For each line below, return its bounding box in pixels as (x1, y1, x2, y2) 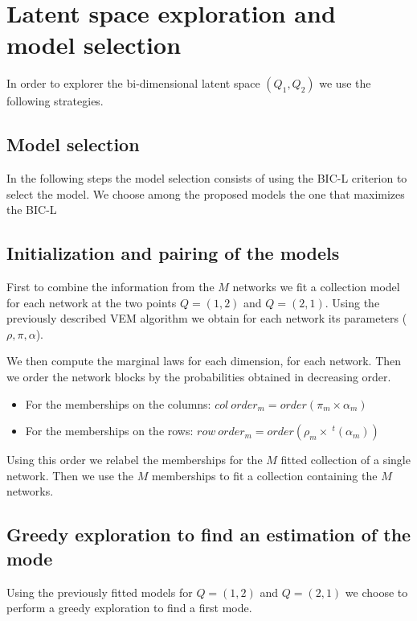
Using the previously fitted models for (6, 583, 193, 600)
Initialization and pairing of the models (6, 241, 340, 265)
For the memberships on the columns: (25, 395, 211, 412)
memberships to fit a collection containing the (151, 467, 378, 483)
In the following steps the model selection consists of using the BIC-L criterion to (6, 170, 407, 187)
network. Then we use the (6, 467, 133, 483)
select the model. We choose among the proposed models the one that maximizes (6, 185, 405, 202)
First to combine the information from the (6, 278, 215, 295)
